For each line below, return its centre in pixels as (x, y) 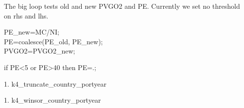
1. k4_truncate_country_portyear (55, 83)
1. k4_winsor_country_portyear (52, 100)
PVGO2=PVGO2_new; (40, 51)
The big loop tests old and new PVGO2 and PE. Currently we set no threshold (122, 6)
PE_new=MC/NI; (32, 32)
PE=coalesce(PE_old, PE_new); (53, 41)
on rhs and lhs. (26, 15)
